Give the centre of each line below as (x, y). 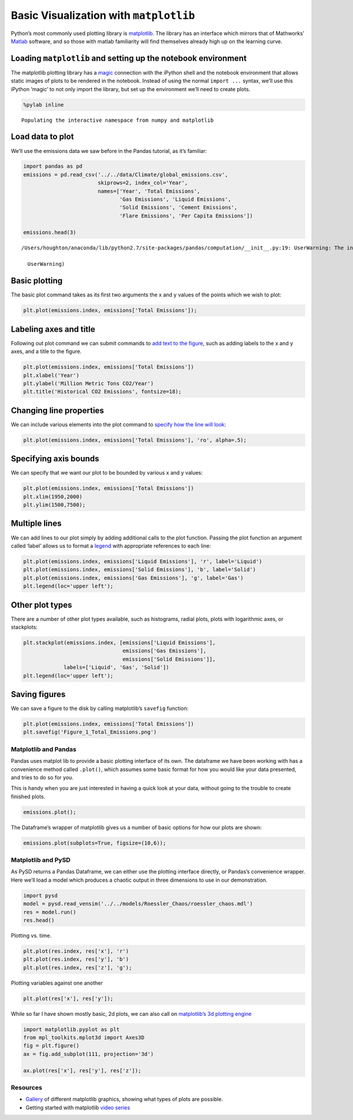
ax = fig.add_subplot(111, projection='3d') (89, 1054)
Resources (26, 1087)
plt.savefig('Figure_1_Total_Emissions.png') (90, 732)
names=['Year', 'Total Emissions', (149, 191)
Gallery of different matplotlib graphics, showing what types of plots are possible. (124, 1099)
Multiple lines (36, 524)
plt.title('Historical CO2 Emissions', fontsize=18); (102, 392)
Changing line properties (57, 410)
